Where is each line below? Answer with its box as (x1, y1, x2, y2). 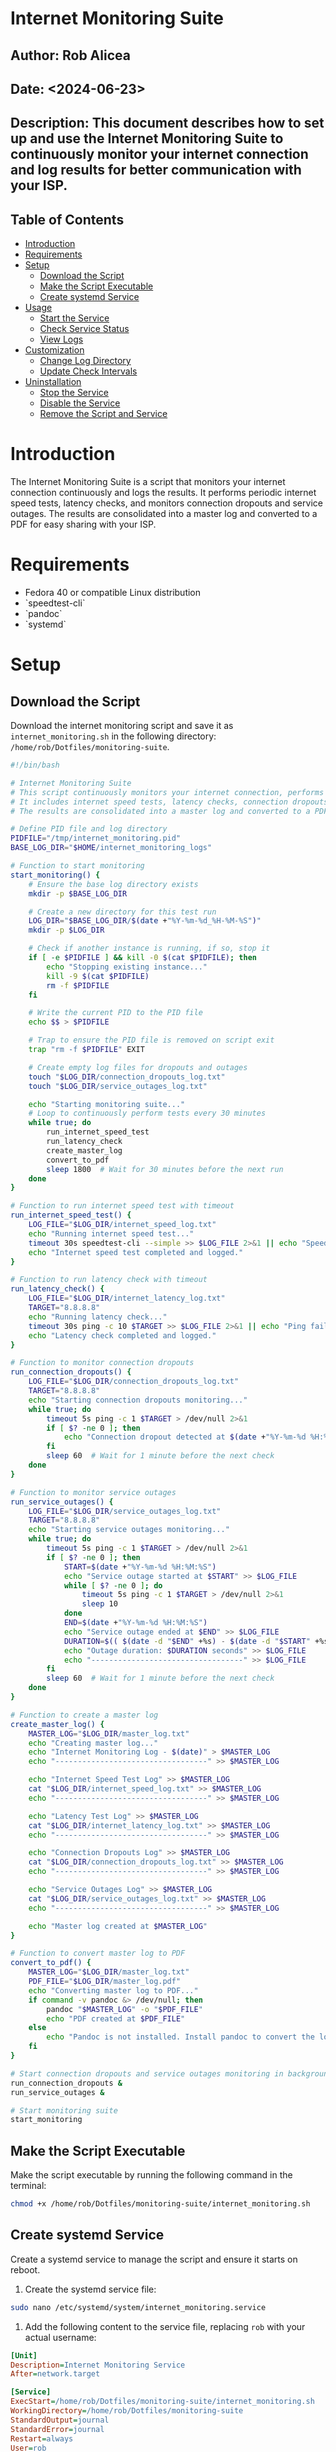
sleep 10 (81, 1599, 118, 1609)
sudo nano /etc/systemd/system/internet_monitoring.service (10, 2302, 267, 2312)
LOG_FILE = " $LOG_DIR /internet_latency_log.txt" (28, 1293, 226, 1304)
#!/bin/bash (10, 760, 60, 771)
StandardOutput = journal (10, 2415, 110, 2425)
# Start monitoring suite (10, 2105, 118, 2116)
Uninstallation (24, 376, 82, 388)
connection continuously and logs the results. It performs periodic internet (10, 487, 317, 499)
